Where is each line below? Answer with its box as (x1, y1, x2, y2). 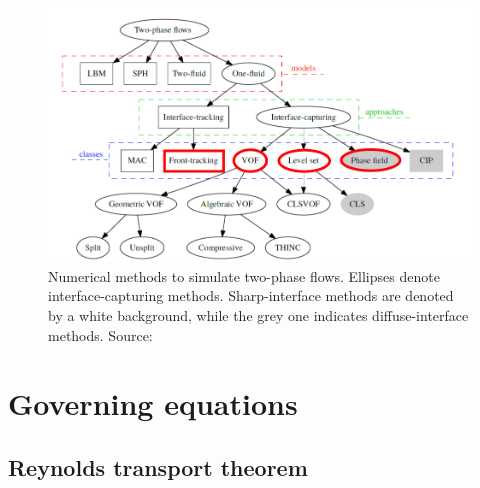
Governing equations (8, 383, 298, 424)
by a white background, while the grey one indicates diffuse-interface (48, 304, 469, 325)
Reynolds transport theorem (8, 451, 308, 482)
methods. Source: (48, 324, 153, 345)
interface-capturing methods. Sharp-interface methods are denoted (48, 285, 454, 306)
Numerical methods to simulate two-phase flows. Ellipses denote (48, 265, 440, 286)
